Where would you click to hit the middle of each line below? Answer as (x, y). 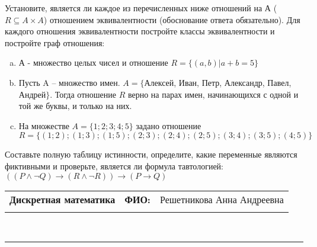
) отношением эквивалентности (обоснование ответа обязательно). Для (172, 19)
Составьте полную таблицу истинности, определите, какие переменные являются (151, 154)
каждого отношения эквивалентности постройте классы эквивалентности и (140, 31)
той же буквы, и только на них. (75, 106)
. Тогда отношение (83, 94)
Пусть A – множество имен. (69, 82)
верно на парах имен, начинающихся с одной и (213, 94)
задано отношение (169, 125)
